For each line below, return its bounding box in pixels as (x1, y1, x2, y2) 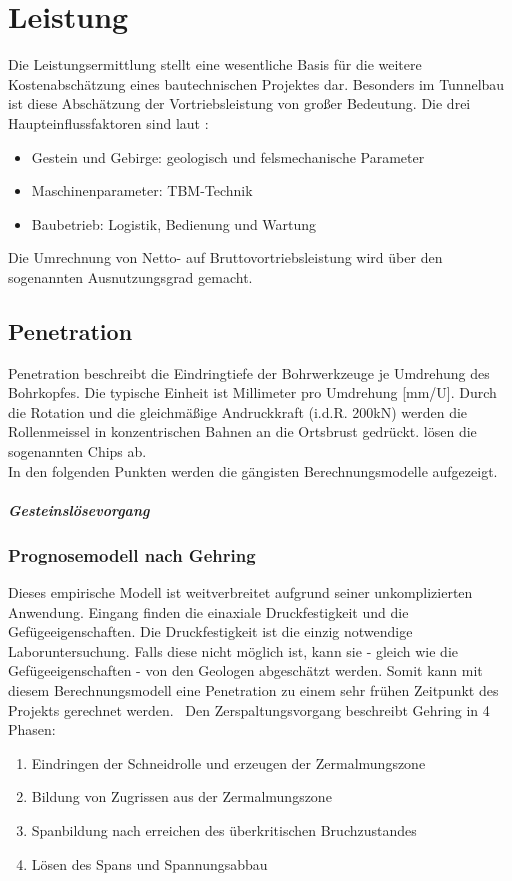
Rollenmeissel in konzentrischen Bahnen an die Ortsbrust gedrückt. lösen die (8, 421, 477, 442)
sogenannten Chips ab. (8, 441, 147, 462)
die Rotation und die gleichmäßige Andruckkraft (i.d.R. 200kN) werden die (8, 401, 468, 422)
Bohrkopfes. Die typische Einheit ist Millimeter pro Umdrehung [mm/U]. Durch (8, 382, 497, 403)
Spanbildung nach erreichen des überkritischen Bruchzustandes (31, 820, 417, 841)
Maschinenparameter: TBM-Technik (31, 180, 253, 201)
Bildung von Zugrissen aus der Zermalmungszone (31, 786, 332, 807)
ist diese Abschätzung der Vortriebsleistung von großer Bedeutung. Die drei (8, 93, 471, 114)
